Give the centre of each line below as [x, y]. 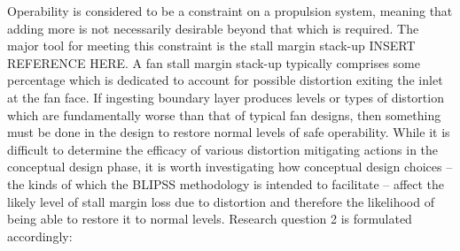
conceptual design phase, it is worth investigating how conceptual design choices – [230, 167]
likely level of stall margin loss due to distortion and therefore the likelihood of [221, 201]
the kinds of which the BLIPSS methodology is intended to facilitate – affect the [226, 183]
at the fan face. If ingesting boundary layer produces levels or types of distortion [226, 97]
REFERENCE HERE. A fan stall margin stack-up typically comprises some [214, 62]
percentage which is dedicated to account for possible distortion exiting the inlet [225, 80]
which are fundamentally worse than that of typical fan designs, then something [224, 114]
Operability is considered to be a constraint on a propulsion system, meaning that [230, 11]
